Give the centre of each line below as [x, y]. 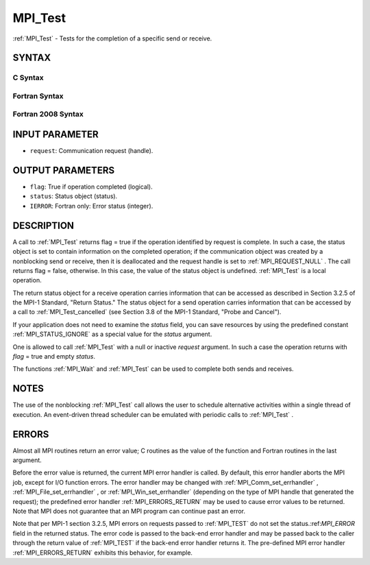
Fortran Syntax [38, 96]
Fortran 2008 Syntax [48, 115]
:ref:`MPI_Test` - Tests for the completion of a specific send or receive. [112, 38]
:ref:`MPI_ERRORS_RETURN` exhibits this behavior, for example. [103, 553]
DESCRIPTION [44, 225]
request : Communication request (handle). [91, 151]
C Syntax [28, 77]
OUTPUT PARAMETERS [64, 170]
